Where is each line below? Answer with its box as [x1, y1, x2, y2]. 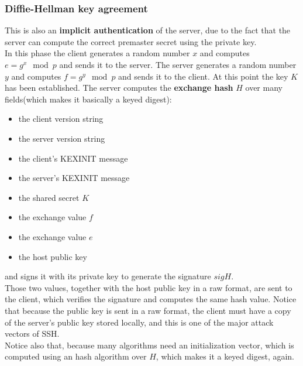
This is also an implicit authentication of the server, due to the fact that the [5, 24, 291, 36]
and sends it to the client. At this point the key [118, 70, 288, 82]
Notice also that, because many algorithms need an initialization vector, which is [5, 338, 294, 351]
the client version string [18, 112, 104, 125]
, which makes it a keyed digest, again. [156, 350, 295, 362]
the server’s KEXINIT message [18, 172, 130, 184]
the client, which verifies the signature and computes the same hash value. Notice [5, 293, 297, 305]
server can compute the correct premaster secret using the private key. [5, 35, 257, 47]
